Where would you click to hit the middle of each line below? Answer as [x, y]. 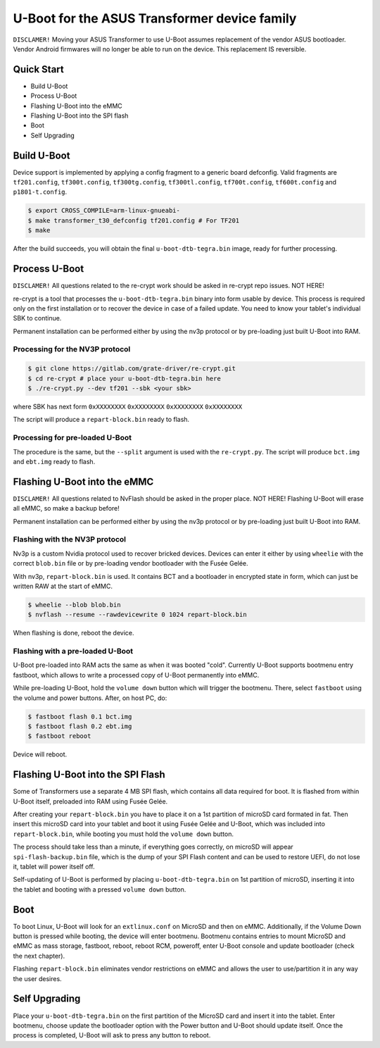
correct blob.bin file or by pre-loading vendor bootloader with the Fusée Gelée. [131, 563]
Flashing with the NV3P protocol [70, 539]
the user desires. [38, 978]
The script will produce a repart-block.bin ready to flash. [101, 420]
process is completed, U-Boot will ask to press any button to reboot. [112, 1035]
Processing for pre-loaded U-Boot [72, 438]
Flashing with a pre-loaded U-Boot [73, 651]
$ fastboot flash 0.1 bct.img [80, 716]
